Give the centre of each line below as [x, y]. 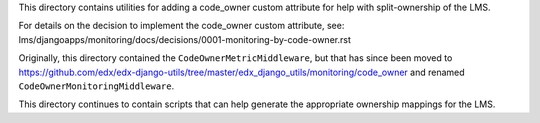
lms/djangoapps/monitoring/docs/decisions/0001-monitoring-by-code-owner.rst [185, 39]
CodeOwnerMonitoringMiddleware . [96, 86]
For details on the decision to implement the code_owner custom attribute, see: [181, 26]
